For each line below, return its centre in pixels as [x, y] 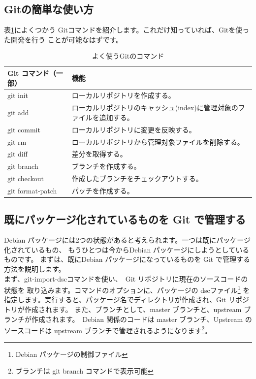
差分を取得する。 [99, 154]
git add [18, 112]
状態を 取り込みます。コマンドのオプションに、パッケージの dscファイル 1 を [127, 289]
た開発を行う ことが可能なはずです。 [64, 39]
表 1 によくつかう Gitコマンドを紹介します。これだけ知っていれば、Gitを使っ [127, 30]
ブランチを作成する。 [106, 166]
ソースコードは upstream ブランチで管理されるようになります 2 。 [108, 330]
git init [18, 95]
